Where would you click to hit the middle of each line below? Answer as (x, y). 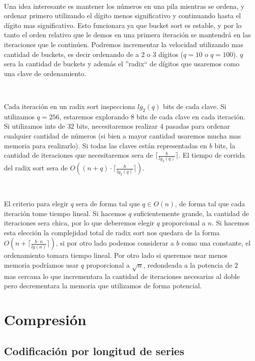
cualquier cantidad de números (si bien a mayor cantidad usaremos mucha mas (123, 135)
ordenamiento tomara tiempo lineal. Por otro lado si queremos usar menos (116, 255)
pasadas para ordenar (198, 126)
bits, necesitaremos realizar (117, 126)
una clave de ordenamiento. (45, 73)
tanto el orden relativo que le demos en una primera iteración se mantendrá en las (127, 35)
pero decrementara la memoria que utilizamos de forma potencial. (103, 286)
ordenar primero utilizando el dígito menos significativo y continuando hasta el (123, 15)
